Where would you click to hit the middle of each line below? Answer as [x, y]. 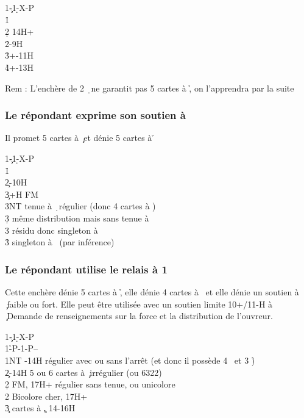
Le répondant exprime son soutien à [95, 115]
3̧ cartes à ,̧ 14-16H [40, 408]
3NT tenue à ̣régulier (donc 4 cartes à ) [80, 206]
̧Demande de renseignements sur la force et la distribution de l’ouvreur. [139, 316]
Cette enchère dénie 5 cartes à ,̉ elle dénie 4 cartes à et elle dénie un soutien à [152, 291]
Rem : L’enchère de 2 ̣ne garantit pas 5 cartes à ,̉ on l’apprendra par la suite [150, 88]
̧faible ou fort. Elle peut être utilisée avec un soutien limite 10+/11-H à [139, 304]
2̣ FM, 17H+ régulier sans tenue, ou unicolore [90, 384]
